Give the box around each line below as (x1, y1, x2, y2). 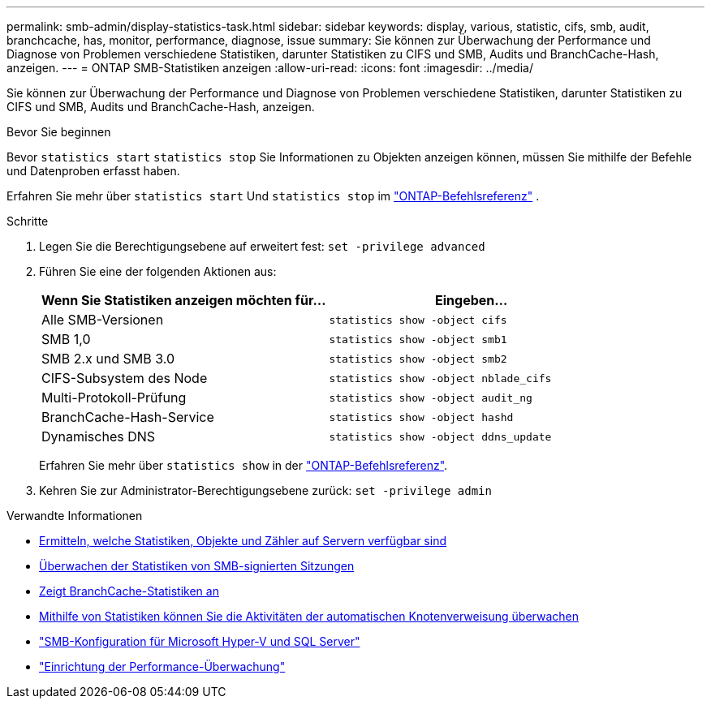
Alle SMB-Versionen (41, 312, 164, 328)
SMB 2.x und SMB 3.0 (41, 350, 175, 367)
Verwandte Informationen (6, 509, 143, 522)
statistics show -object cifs (329, 313, 507, 326)
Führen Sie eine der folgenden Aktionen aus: (39, 264, 277, 278)
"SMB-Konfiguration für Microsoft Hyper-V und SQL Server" (39, 634, 360, 648)
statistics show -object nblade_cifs (329, 372, 552, 385)
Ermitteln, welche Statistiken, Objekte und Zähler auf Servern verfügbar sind (39, 534, 446, 548)
